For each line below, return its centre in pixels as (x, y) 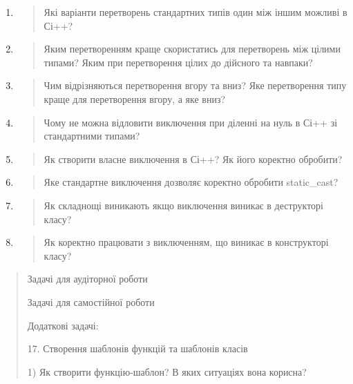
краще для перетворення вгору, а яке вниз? (135, 98)
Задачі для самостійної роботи (91, 301)
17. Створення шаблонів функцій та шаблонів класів (137, 348)
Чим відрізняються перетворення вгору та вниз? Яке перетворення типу (195, 85)
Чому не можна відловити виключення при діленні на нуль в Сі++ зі (191, 122)
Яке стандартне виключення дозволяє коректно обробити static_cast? (191, 182)
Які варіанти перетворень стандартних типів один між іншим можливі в (195, 12)
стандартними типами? (92, 136)
